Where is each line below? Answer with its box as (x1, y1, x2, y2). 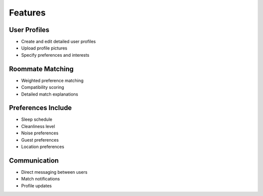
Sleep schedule (21, 116, 53, 122)
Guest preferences (21, 137, 59, 143)
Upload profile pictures (21, 45, 68, 51)
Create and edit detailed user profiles (21, 39, 96, 45)
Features (9, 7, 46, 18)
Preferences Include (9, 104, 72, 112)
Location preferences (21, 144, 64, 149)
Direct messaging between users (21, 169, 88, 175)
